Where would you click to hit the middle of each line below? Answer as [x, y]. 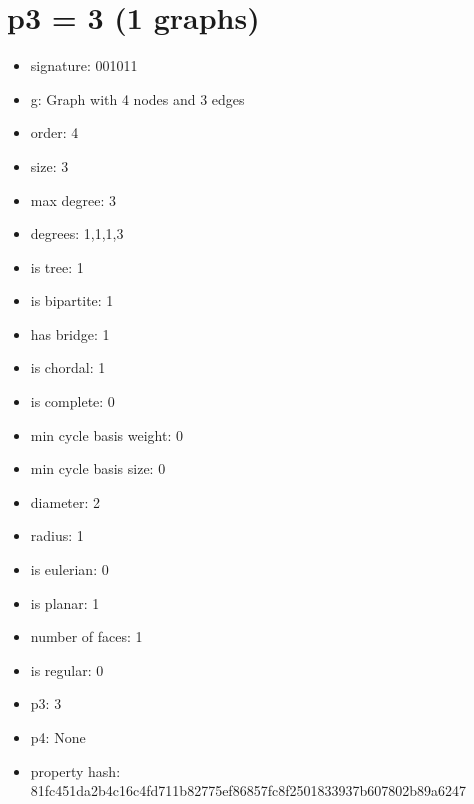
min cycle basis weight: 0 [106, 434]
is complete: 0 [72, 401]
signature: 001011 [84, 65]
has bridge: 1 [70, 333]
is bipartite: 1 [72, 300]
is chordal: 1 [68, 367]
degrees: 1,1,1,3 [77, 233]
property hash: [75, 770]
